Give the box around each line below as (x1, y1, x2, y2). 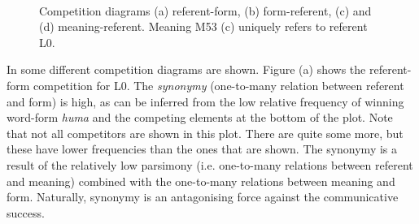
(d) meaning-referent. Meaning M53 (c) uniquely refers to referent (39, 18, 368, 35)
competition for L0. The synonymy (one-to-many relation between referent (33, 76, 404, 93)
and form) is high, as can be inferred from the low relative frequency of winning (7, 93, 404, 110)
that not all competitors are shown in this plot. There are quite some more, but (7, 124, 404, 141)
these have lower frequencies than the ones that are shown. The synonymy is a (7, 140, 398, 157)
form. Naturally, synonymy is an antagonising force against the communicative (7, 188, 399, 205)
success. (7, 204, 45, 221)
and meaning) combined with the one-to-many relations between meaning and (7, 172, 395, 189)
